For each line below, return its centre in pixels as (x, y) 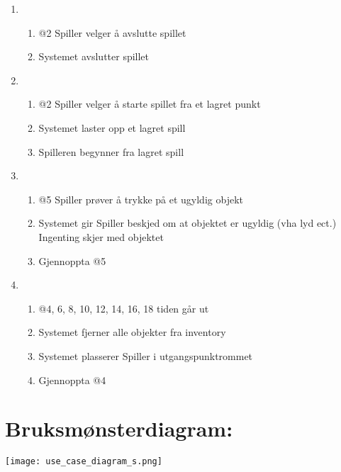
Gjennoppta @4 (72, 380)
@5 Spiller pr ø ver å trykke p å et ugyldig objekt (141, 199)
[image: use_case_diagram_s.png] (84, 462)
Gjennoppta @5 (72, 260)
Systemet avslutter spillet (94, 56)
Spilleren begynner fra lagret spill (111, 151)
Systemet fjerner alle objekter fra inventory (132, 332)
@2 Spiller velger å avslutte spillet (112, 32)
